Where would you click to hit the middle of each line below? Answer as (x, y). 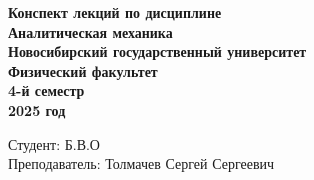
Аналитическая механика (90, 31)
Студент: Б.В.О (54, 143)
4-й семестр (46, 90)
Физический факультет (83, 70)
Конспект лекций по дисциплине (115, 12)
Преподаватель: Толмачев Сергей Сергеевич (141, 163)
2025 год (37, 109)
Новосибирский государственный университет (157, 51)
